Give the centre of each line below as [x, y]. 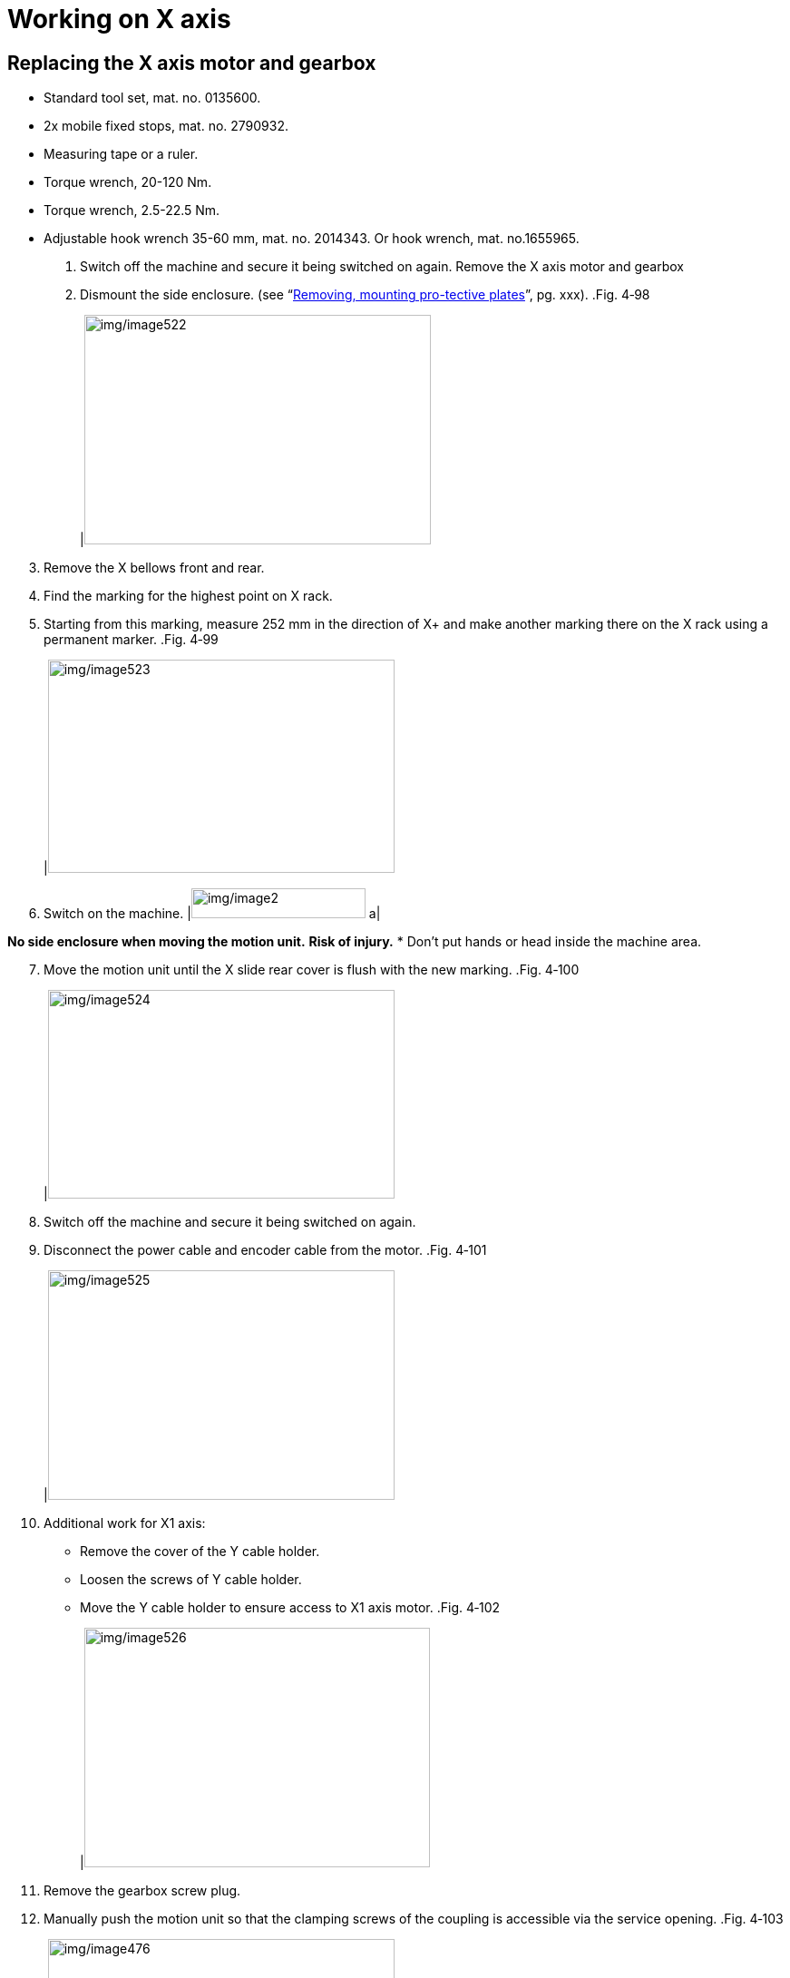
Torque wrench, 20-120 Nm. [128, 182]
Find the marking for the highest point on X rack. [188, 596]
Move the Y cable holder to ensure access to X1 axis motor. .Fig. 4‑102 [290, 1608]
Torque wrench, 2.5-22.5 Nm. [132, 211]
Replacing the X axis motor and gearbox [192, 63]
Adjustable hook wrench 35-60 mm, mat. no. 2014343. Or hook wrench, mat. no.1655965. [312, 239]
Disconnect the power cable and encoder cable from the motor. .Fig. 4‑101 [265, 1250]
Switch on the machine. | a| [212, 914]
